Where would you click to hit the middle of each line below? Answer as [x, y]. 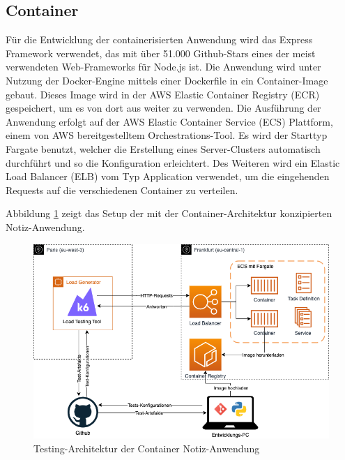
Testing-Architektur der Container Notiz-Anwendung [147, 448]
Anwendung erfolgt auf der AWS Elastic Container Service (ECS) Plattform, [169, 121]
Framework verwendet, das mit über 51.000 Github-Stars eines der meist [161, 53]
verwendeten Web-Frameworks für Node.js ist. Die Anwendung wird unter [163, 67]
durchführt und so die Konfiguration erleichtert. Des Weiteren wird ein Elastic [173, 162]
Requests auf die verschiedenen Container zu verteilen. [122, 190]
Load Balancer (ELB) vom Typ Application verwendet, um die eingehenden [168, 176]
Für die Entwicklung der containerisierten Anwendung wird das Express [159, 39]
